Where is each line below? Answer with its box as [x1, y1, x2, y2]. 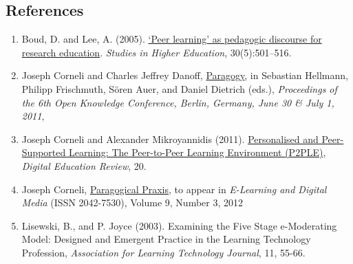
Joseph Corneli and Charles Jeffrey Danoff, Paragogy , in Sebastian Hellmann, [21, 68, 348, 82]
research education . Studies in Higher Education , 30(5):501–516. [21, 45, 292, 59]
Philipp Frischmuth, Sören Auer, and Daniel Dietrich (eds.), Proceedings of [21, 81, 337, 96]
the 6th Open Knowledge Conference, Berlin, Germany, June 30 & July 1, [21, 95, 334, 109]
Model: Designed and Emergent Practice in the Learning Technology [21, 232, 311, 246]
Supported [21, 145, 66, 159]
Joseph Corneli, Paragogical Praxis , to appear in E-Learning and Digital [21, 181, 327, 196]
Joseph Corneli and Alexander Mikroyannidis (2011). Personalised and [21, 131, 319, 146]
